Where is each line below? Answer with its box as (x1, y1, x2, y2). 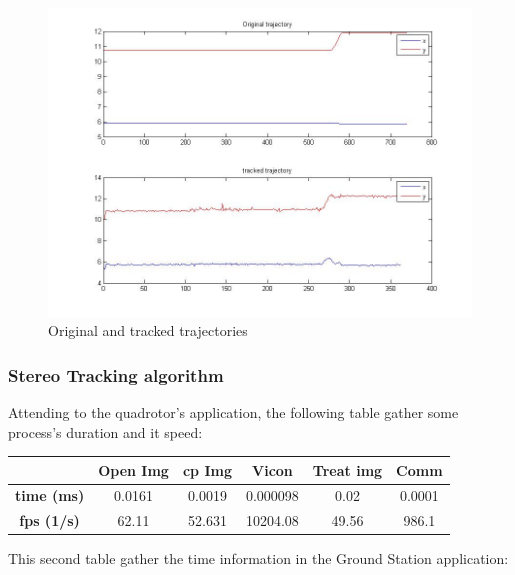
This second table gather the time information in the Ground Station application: (8, 548, 509, 569)
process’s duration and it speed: (8, 421, 203, 442)
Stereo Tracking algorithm (8, 362, 224, 387)
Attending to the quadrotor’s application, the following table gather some (8, 401, 459, 422)
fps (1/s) (19, 510, 80, 531)
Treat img (312, 459, 383, 480)
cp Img (182, 459, 232, 480)
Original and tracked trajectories (48, 320, 248, 341)
